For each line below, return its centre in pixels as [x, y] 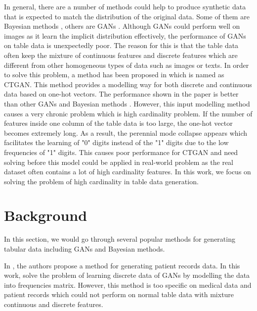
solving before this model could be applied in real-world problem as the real [119, 162]
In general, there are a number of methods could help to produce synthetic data [125, 6]
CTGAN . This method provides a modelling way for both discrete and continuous [128, 84]
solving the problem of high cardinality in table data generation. [101, 181]
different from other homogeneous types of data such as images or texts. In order [127, 65]
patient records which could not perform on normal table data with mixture [119, 294]
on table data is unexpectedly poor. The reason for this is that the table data [121, 45]
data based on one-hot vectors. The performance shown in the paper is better [121, 94]
